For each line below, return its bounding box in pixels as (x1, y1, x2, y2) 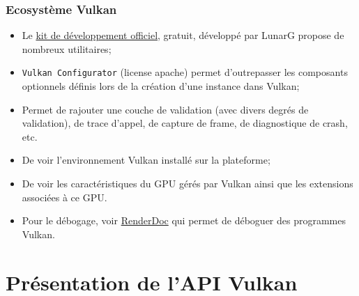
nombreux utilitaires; (22, 41, 112, 56)
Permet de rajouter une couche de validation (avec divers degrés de (22, 102, 309, 116)
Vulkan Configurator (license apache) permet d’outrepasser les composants (22, 65, 348, 79)
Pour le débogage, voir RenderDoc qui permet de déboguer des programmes (22, 213, 346, 228)
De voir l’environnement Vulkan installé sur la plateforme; (22, 153, 270, 167)
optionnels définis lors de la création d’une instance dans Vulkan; (22, 79, 300, 93)
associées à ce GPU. (22, 189, 107, 204)
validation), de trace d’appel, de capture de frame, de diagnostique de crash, (22, 116, 348, 130)
